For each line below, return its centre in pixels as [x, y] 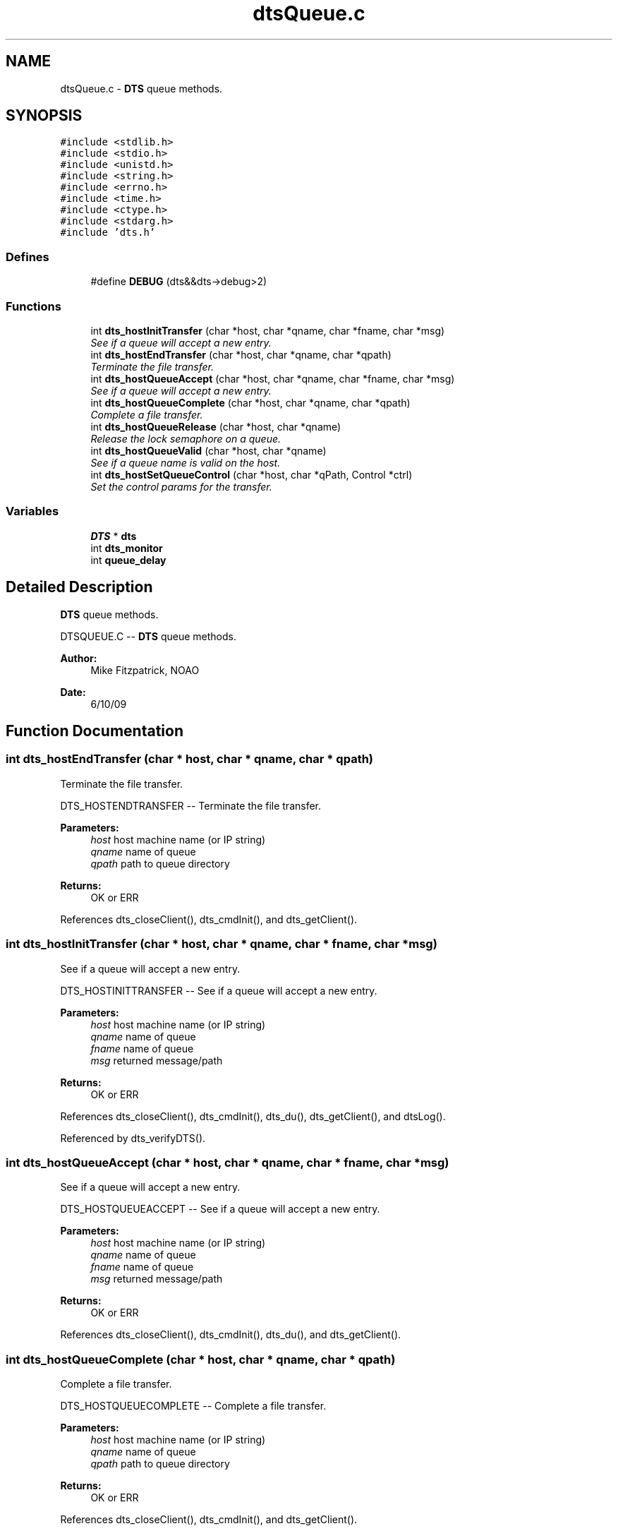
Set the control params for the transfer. [181, 486]
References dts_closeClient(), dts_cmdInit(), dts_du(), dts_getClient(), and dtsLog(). [253, 1116]
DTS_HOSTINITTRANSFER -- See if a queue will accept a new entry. [219, 990]
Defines [28, 257]
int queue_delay [128, 560]
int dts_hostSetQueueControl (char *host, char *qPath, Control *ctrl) [252, 474]
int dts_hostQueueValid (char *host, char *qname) [208, 450]
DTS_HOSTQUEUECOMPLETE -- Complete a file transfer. [193, 1406]
